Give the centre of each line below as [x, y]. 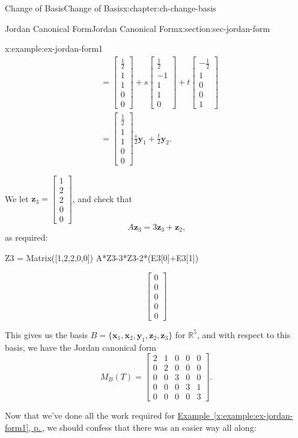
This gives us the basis [47, 334]
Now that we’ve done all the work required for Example [108, 415]
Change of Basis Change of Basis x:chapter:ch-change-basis [111, 8]
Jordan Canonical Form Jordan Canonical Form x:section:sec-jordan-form [138, 28]
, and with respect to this [244, 334]
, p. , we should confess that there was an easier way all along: [142, 427]
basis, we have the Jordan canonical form [81, 347]
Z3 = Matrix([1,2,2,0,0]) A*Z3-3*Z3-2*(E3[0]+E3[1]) [102, 258]
